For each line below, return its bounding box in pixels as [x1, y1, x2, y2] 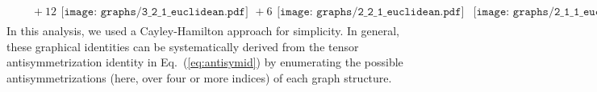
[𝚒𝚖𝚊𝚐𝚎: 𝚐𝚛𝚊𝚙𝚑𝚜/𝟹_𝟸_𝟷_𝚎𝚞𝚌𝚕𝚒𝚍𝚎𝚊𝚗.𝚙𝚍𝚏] [61, 6, 248, 18]
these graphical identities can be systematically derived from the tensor [6, 38, 359, 54]
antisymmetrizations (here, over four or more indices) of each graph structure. [6, 69, 392, 86]
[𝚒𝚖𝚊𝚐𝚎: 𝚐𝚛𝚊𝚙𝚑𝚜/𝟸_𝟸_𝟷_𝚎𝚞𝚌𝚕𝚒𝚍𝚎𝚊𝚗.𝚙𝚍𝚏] [277, 6, 465, 18]
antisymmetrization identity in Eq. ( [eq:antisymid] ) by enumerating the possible [6, 54, 403, 70]
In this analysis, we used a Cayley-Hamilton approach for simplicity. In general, [6, 22, 400, 39]
